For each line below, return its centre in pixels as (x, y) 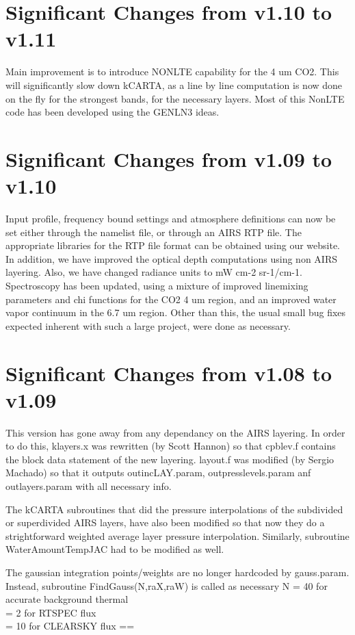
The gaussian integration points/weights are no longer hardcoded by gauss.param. (177, 572)
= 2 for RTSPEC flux (51, 612)
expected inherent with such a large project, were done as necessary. (148, 325)
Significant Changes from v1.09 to (169, 158)
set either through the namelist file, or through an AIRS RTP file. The (154, 232)
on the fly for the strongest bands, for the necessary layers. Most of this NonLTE (175, 98)
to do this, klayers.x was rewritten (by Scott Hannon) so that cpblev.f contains (171, 446)
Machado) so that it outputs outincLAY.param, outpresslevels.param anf (158, 472)
